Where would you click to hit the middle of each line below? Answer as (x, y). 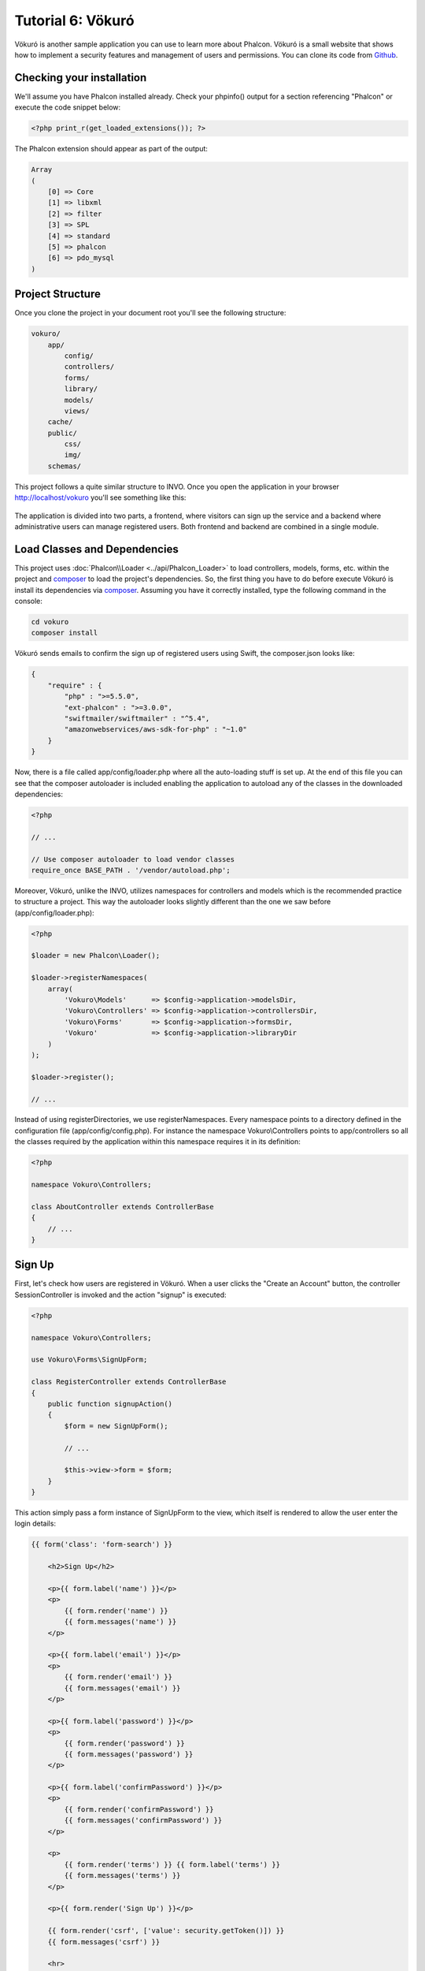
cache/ (60, 422)
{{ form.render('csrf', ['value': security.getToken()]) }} (166, 1931)
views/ (77, 411)
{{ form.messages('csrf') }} (104, 1942)
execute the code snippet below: (68, 107)
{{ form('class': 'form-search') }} (102, 1544)
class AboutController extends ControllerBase (122, 1207)
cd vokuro (50, 622)
